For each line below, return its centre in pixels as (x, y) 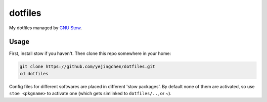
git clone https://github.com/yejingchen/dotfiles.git (87, 67)
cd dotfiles (34, 74)
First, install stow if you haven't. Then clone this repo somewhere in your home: (90, 53)
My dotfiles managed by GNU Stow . (45, 28)
